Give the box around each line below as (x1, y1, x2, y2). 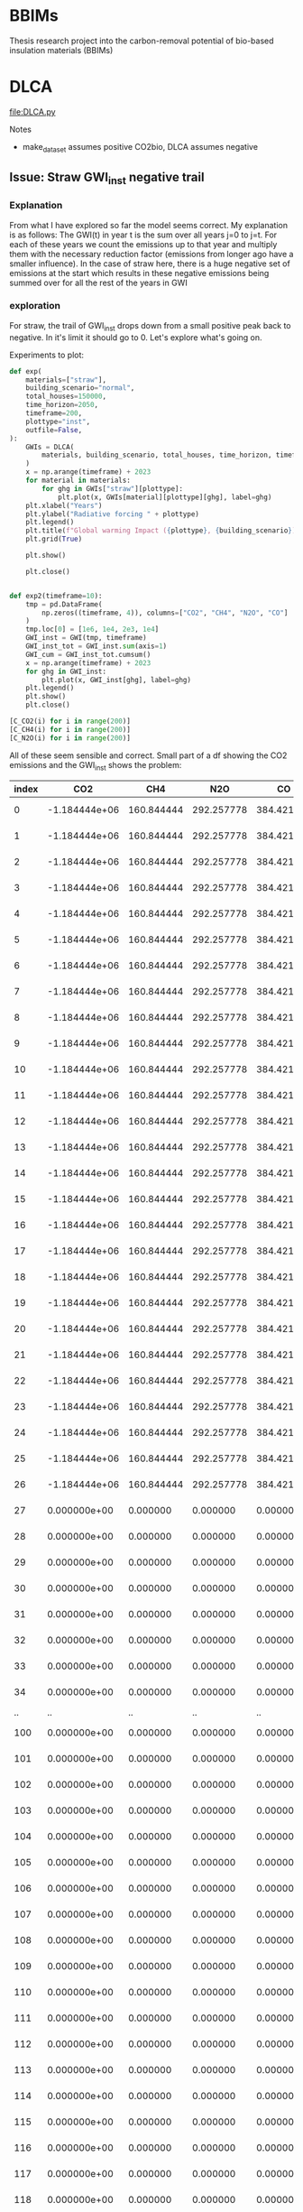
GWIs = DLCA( (25, 442, 75, 451)
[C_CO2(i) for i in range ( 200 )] (9, 717, 131, 727)
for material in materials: (25, 476, 131, 486)
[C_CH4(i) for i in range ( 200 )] (9, 725, 131, 734)
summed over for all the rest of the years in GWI (9, 277, 188, 288)
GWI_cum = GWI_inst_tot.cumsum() (25, 650, 151, 659)
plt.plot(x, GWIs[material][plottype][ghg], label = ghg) (57, 493, 272, 502)
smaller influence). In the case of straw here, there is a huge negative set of (9, 258, 290, 269)
